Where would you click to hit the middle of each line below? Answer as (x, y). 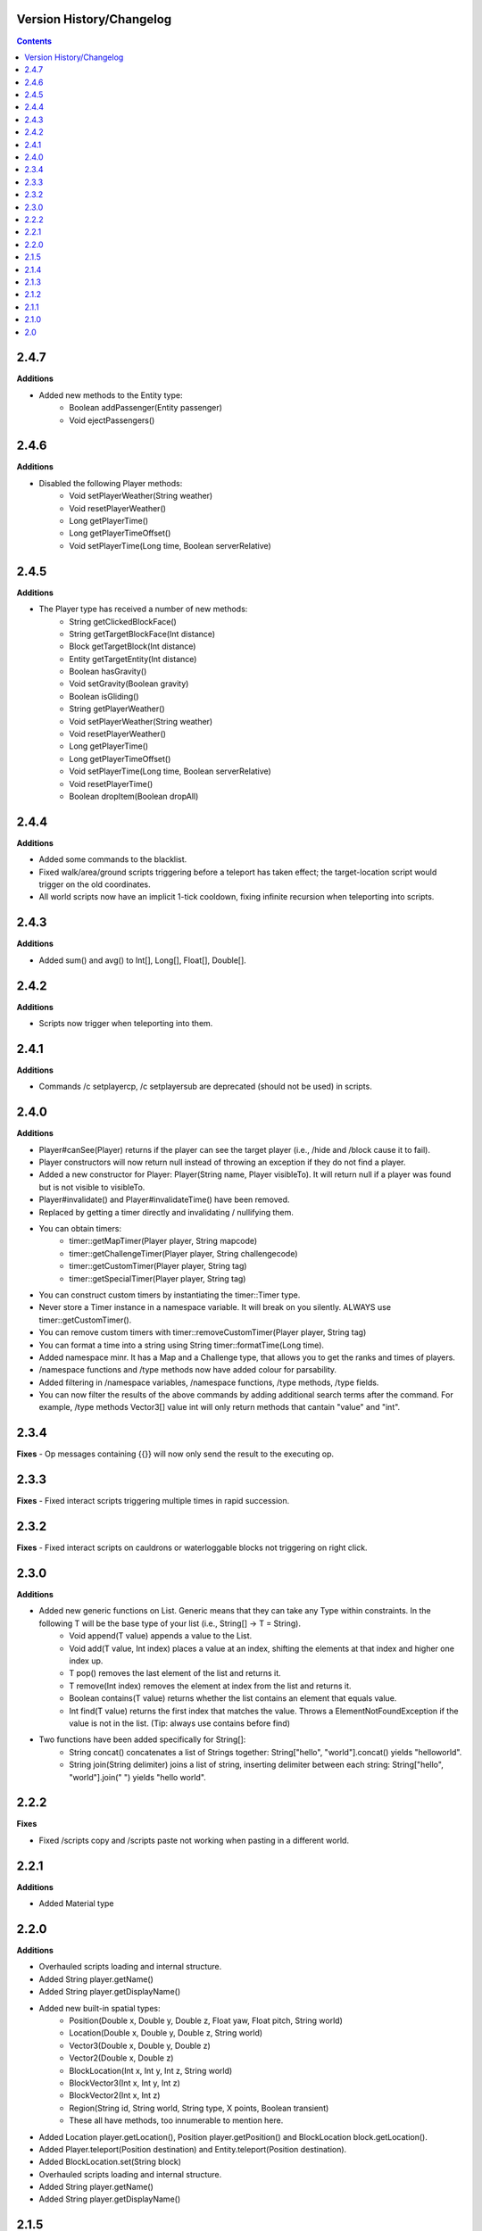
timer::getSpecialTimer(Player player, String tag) (158, 1278)
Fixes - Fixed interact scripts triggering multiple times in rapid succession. (153, 1501)
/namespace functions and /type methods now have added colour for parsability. (188, 1370)
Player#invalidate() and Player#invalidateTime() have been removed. (164, 1199)
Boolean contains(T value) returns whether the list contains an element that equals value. (233, 1698)
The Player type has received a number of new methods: (143, 609)
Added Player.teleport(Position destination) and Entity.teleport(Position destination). (193, 2149)
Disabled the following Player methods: (111, 483)
